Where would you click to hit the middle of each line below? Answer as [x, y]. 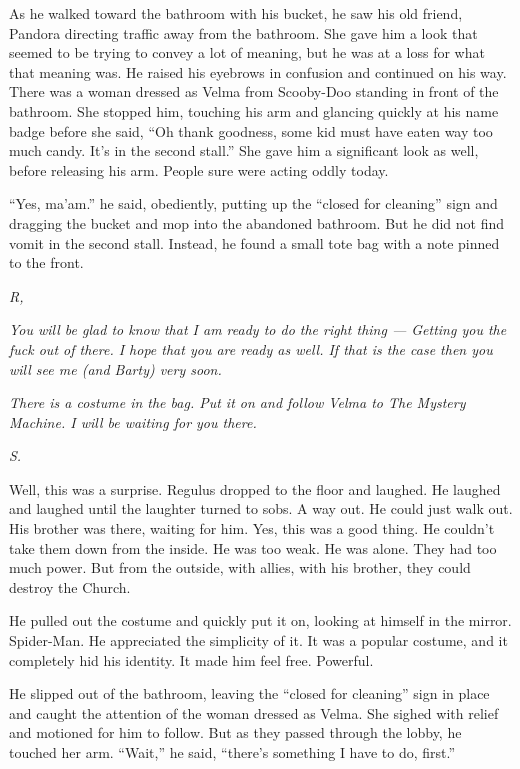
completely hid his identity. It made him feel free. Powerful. [191, 659]
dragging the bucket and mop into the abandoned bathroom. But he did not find [257, 222]
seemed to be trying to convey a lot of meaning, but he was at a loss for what [247, 52]
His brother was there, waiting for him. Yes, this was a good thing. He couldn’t [252, 528]
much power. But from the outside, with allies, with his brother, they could [240, 567]
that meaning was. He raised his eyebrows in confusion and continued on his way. [258, 71]
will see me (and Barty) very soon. [115, 368]
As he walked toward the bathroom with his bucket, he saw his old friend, [236, 13]
